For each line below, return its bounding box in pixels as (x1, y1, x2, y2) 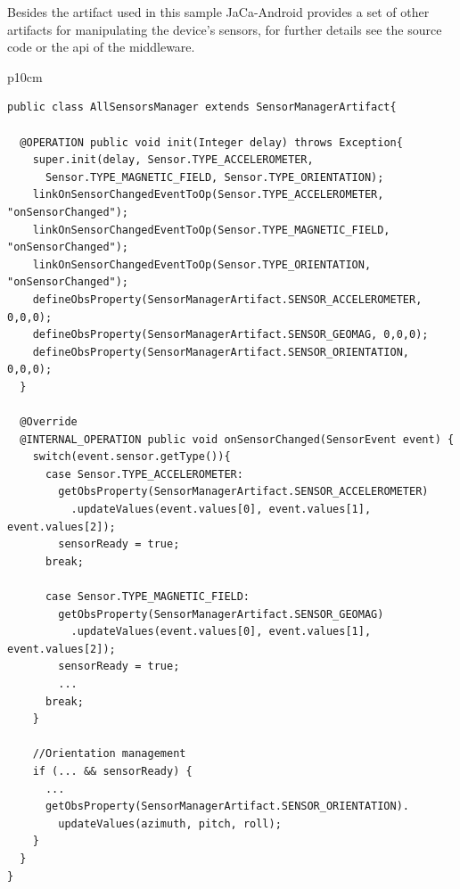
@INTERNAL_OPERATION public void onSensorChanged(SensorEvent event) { (20, 432, 455, 446)
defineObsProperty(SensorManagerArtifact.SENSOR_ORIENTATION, (32, 345, 410, 358)
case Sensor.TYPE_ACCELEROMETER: (45, 467, 243, 481)
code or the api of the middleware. (7, 37, 195, 56)
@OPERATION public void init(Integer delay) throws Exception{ (20, 136, 403, 149)
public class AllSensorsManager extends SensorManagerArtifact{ (7, 101, 397, 114)
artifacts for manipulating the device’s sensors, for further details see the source (7, 20, 442, 38)
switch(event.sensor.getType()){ (32, 450, 231, 464)
